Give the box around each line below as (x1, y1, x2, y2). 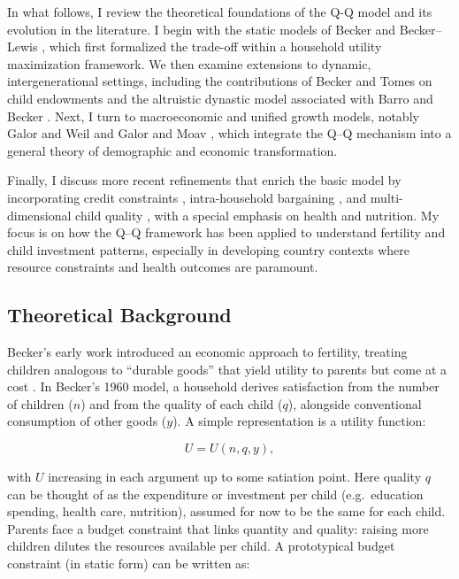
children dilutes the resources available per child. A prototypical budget (7, 537, 395, 555)
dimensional (7, 205, 72, 224)
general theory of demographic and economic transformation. (7, 141, 338, 159)
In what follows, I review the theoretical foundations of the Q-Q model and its (7, 3, 432, 20)
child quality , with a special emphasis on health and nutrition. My (75, 205, 440, 224)
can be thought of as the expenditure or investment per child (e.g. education (7, 484, 424, 503)
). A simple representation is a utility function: (172, 412, 426, 430)
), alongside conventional (287, 394, 422, 413)
